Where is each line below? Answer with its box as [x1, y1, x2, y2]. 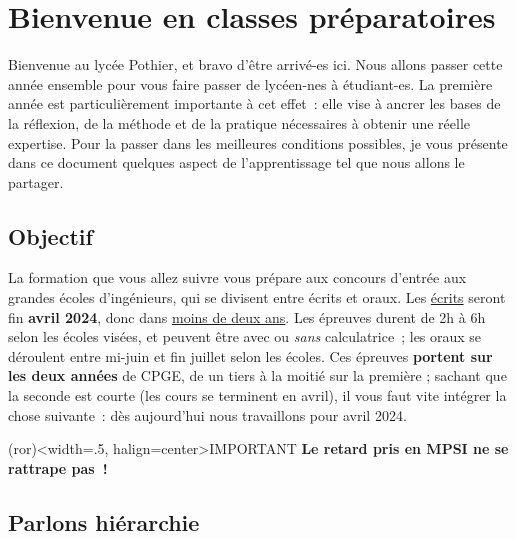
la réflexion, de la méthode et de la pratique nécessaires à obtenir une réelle [8, 112, 470, 133]
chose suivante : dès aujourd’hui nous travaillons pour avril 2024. [8, 404, 407, 425]
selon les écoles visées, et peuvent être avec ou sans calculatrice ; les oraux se [8, 326, 482, 347]
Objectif [8, 220, 93, 251]
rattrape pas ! [8, 457, 108, 478]
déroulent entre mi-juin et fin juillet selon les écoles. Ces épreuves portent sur [8, 345, 493, 366]
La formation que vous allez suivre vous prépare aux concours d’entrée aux [8, 267, 467, 288]
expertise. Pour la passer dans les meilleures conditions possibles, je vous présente [8, 132, 508, 153]
